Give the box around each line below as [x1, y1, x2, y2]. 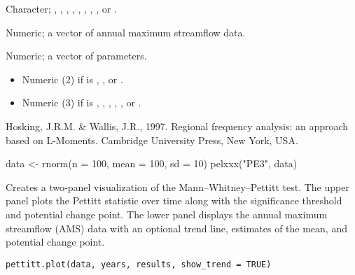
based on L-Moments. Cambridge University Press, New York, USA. [6, 132, 298, 147]
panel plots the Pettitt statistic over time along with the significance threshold [6, 193, 342, 208]
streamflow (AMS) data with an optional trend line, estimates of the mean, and [6, 220, 347, 235]
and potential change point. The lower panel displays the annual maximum [6, 206, 328, 221]
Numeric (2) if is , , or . [22, 71, 123, 86]
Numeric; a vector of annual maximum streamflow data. [6, 24, 246, 39]
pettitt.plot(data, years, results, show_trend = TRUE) [6, 259, 272, 269]
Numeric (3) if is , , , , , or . [22, 95, 141, 110]
